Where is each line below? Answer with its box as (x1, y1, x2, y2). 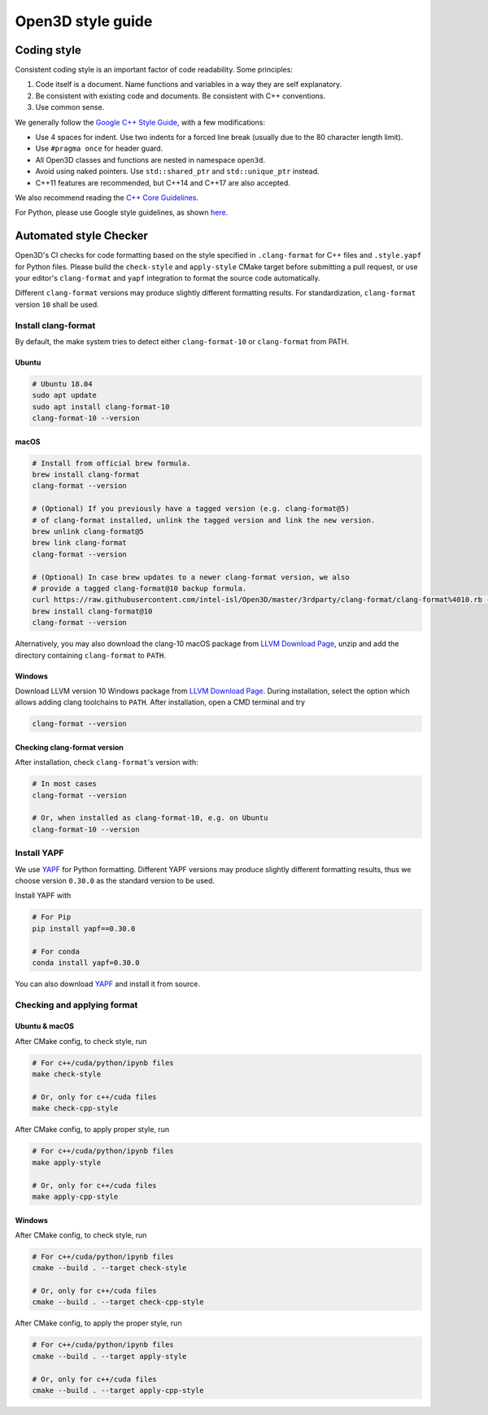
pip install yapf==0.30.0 (32, 924, 136, 933)
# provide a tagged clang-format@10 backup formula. (32, 584, 247, 593)
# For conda (32, 946, 81, 956)
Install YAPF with (15, 891, 72, 901)
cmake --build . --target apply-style (32, 1352, 187, 1360)
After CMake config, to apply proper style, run (15, 1125, 170, 1134)
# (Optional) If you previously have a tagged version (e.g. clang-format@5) (32, 504, 350, 513)
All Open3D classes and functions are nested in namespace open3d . (35, 155, 266, 164)
